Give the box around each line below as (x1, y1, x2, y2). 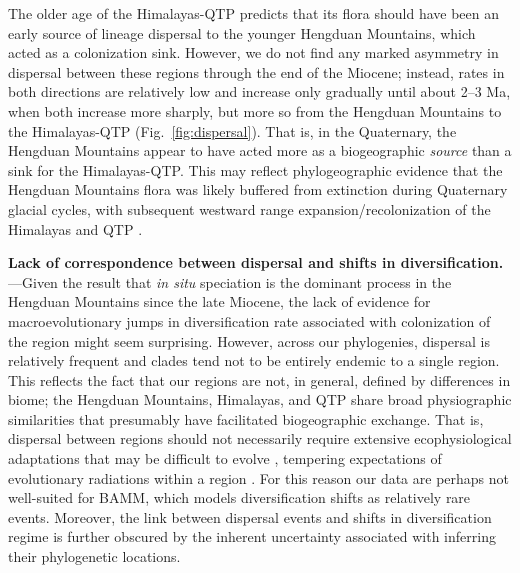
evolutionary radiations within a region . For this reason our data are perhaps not (8, 467, 509, 488)
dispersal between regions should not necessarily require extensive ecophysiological (8, 428, 512, 449)
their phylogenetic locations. (8, 546, 181, 567)
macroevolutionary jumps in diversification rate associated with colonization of (8, 310, 491, 331)
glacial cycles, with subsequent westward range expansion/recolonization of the (8, 198, 491, 219)
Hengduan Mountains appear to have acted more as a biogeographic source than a (8, 140, 512, 161)
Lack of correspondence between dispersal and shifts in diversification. (8, 252, 504, 273)
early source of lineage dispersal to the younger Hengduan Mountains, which (8, 22, 476, 43)
